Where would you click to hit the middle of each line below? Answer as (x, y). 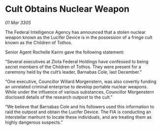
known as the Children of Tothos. (39, 42)
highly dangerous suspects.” (34, 122)
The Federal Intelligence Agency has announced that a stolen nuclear (76, 32)
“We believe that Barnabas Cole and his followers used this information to (80, 106)
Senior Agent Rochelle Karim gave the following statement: (65, 52)
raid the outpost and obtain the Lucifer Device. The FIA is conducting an (78, 112)
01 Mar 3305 (18, 23)
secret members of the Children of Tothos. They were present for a (73, 67)
